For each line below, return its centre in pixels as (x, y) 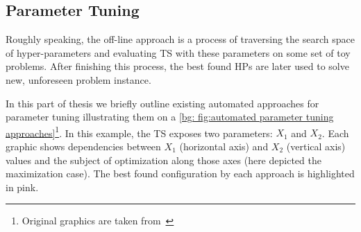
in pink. (22, 187)
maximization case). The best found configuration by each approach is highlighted (180, 173)
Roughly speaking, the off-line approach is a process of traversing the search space (180, 39)
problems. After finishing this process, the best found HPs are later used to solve (177, 66)
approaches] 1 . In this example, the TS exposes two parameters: (139, 132)
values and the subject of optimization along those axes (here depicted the (163, 160)
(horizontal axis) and (224, 146)
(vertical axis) (316, 146)
